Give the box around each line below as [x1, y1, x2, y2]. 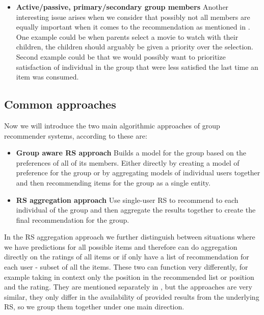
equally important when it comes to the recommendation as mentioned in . [16, 21, 250, 32]
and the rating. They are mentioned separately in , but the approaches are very [4, 281, 252, 292]
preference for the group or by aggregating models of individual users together [16, 167, 260, 178]
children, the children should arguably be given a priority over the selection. [16, 41, 253, 52]
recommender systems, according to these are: [4, 130, 147, 141]
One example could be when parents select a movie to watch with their [16, 31, 239, 42]
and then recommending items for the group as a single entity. [16, 177, 210, 188]
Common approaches [4, 96, 116, 112]
